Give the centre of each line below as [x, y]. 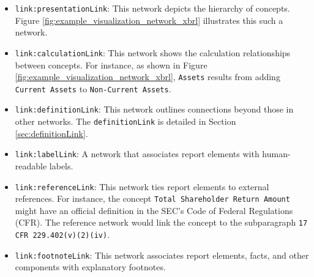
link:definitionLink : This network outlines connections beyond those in [154, 109]
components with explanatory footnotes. [90, 267]
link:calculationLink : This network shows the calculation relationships [153, 52]
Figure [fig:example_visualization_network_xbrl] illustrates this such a [149, 20]
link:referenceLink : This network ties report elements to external [142, 186]
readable [31, 165]
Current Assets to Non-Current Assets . [93, 88]
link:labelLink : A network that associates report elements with [137, 154]
